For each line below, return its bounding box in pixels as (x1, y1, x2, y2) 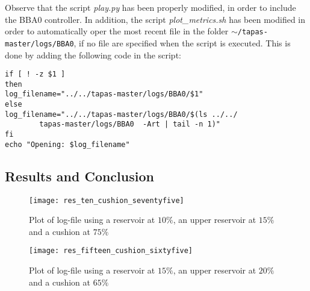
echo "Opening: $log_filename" (5, 140, 130, 149)
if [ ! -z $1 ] (5, 70, 66, 79)
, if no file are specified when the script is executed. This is (73, 36, 291, 49)
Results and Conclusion (5, 166, 154, 185)
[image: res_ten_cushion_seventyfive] (29, 196, 184, 205)
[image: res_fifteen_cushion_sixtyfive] (29, 246, 193, 255)
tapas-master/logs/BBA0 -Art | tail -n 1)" (39, 120, 220, 129)
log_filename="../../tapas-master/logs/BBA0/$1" (5, 90, 203, 99)
